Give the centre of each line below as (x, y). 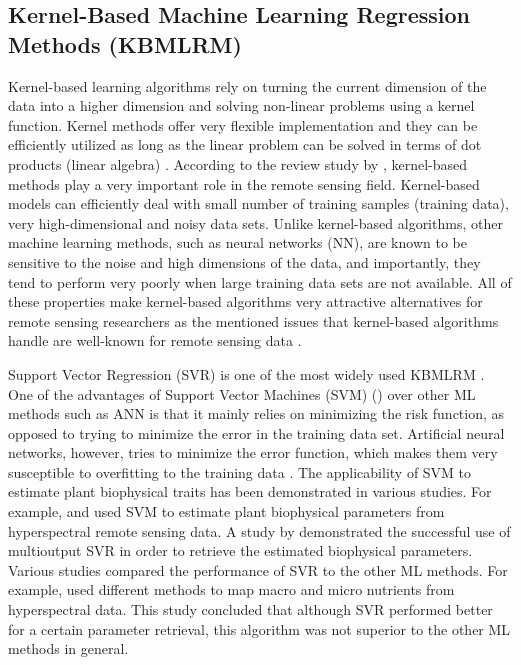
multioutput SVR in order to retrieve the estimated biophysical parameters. (240, 550)
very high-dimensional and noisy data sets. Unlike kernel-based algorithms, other (255, 222)
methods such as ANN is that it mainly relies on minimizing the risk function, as (256, 413)
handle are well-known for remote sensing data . (155, 340)
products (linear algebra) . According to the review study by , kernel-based (238, 163)
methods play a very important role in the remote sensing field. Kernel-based (244, 183)
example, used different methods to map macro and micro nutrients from (231, 589)
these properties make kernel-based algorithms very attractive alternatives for (245, 301)
